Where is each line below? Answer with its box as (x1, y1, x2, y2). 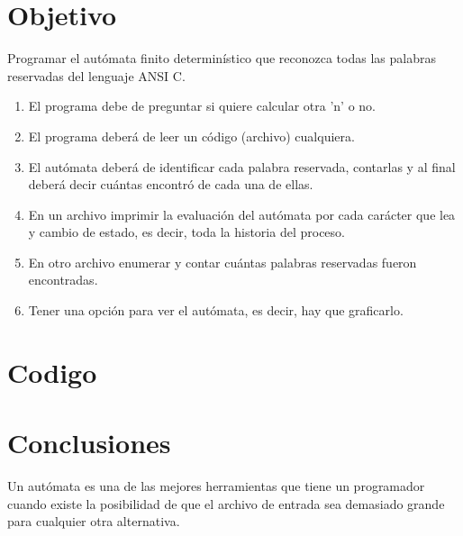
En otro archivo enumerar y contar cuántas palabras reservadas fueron (28, 252, 417, 271)
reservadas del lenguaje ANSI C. (7, 66, 186, 85)
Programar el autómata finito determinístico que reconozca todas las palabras (7, 49, 436, 68)
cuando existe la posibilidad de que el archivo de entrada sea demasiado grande (7, 494, 445, 513)
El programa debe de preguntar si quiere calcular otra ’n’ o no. (28, 96, 376, 115)
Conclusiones (7, 424, 171, 461)
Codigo (7, 353, 97, 390)
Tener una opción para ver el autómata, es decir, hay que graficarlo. (28, 301, 404, 320)
